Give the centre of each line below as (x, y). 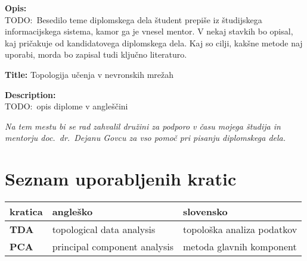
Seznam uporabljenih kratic (121, 179)
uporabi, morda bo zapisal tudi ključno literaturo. (96, 54)
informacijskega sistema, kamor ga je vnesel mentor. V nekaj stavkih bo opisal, (149, 31)
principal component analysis (113, 247)
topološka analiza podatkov (240, 229)
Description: (30, 94)
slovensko (205, 212)
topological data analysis (104, 229)
